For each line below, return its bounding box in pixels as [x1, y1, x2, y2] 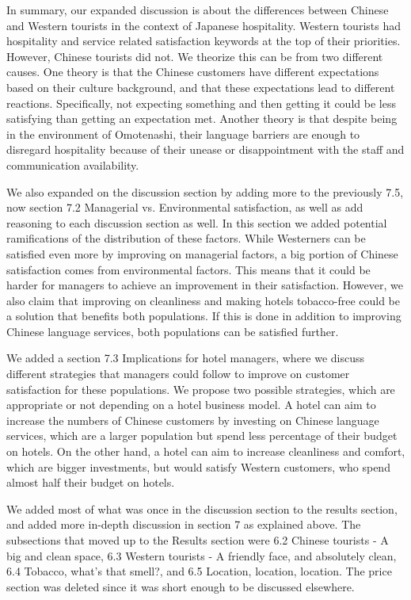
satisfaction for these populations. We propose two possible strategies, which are [6, 380, 395, 397]
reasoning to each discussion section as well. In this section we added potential [6, 214, 387, 231]
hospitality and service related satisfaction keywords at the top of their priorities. [6, 32, 401, 49]
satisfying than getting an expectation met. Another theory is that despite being [6, 110, 398, 127]
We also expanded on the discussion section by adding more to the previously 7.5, [6, 183, 404, 200]
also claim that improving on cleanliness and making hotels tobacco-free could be [6, 292, 400, 308]
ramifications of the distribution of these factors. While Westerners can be [6, 230, 366, 246]
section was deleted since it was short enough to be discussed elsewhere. [6, 578, 355, 594]
